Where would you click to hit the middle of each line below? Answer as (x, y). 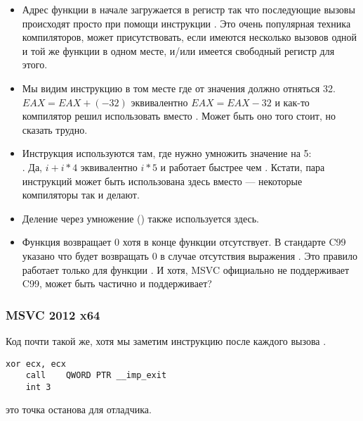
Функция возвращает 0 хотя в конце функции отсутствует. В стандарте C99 (184, 242)
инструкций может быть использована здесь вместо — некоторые (162, 181)
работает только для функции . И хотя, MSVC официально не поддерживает (186, 269)
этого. (35, 64)
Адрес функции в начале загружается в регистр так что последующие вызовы (189, 9)
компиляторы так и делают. (81, 195)
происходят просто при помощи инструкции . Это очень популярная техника (186, 23)
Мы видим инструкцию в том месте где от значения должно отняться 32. (179, 88)
